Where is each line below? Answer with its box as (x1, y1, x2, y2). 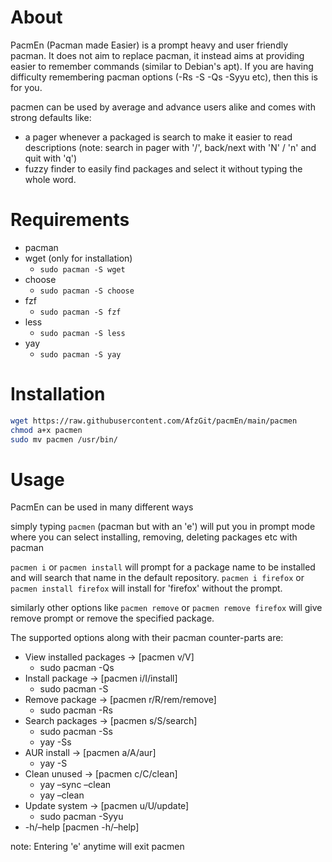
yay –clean (39, 789, 85, 801)
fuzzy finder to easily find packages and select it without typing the (24, 162, 303, 175)
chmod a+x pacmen (10, 425, 83, 435)
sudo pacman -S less (39, 328, 126, 338)
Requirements (10, 209, 130, 231)
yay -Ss (39, 736, 72, 748)
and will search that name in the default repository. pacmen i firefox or (10, 572, 305, 584)
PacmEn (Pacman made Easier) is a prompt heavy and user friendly (10, 39, 289, 51)
